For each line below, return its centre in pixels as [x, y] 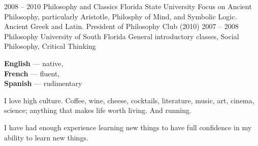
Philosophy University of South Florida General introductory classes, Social [122, 36]
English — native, [34, 63]
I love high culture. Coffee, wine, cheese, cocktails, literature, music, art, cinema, [129, 100]
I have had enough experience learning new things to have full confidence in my [128, 127]
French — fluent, [32, 73]
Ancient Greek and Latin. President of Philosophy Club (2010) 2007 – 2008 [121, 26]
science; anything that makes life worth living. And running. [98, 110]
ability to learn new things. [46, 137]
